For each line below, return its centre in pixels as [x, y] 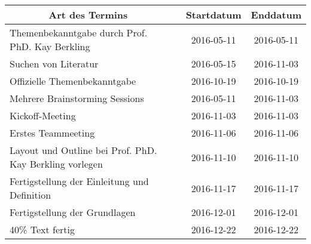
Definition [31, 195]
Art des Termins [88, 15]
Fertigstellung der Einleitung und [79, 181]
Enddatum [276, 15]
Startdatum [214, 15]
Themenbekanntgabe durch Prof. [79, 33]
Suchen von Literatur [54, 64]
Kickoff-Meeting [43, 115]
